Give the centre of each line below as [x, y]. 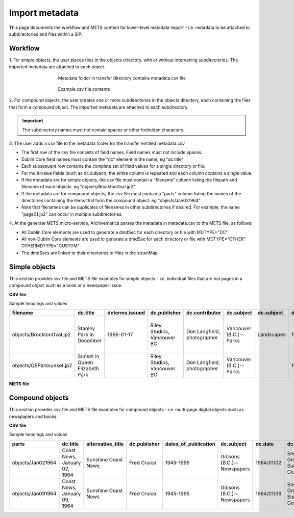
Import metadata [44, 13]
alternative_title [105, 444]
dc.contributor [204, 313]
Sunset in [88, 357]
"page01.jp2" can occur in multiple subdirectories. [72, 214]
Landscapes [272, 335]
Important [33, 121]
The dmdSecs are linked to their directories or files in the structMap [89, 253]
